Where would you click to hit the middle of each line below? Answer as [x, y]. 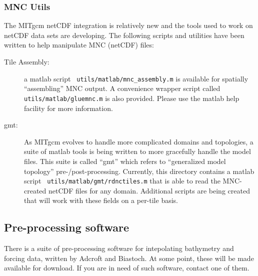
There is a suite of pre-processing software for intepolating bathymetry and [119, 248]
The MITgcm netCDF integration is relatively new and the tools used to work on [128, 25]
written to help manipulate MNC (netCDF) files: [79, 45]
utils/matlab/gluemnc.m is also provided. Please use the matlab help [132, 98]
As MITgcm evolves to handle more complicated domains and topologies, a [139, 141]
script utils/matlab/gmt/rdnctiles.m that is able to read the [122, 181]
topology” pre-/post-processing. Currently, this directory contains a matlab [139, 171]
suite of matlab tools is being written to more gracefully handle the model [137, 151]
